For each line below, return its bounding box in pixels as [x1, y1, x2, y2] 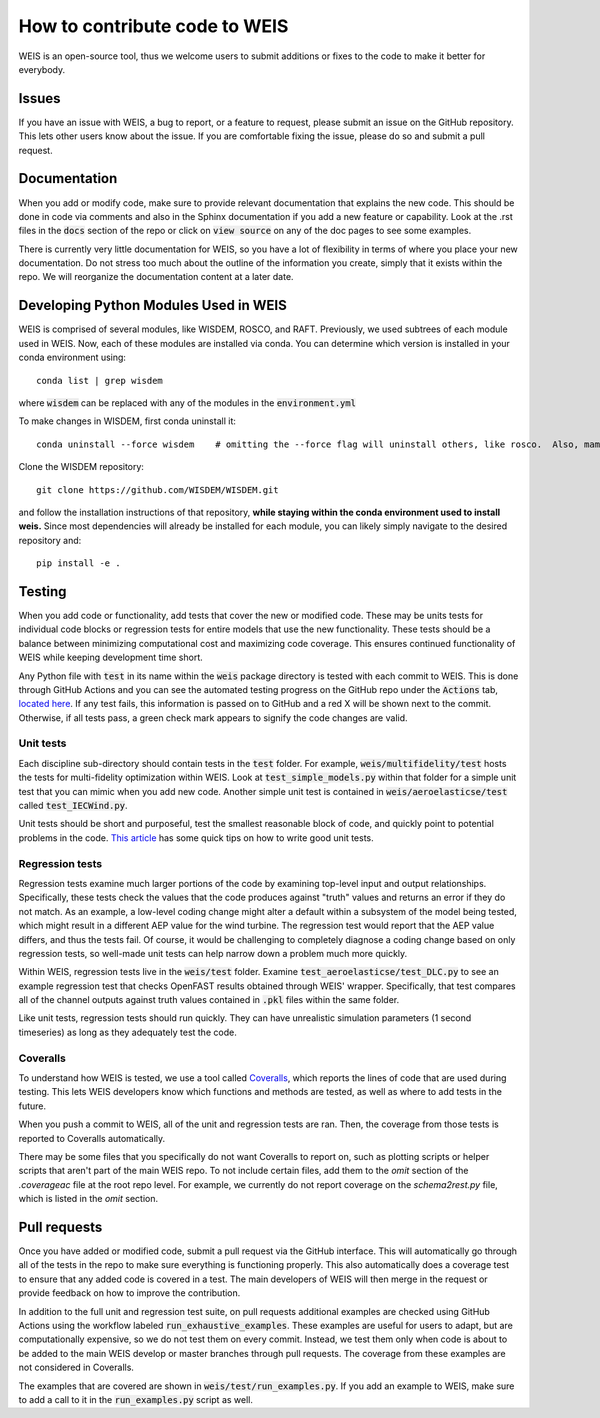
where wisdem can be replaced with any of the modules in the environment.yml [18, 396, 357, 409]
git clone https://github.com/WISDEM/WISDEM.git [36, 484, 279, 495]
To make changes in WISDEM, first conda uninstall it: [18, 415, 237, 427]
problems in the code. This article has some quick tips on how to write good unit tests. [18, 831, 374, 844]
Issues [18, 90, 61, 107]
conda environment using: [18, 351, 127, 364]
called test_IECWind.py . [18, 800, 128, 812]
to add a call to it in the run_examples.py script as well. [18, 1393, 254, 1405]
